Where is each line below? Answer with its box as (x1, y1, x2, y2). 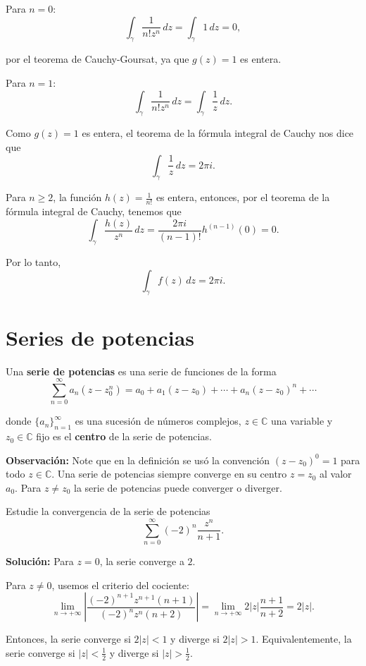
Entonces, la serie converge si (6, 631, 131, 646)
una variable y (271, 413, 333, 428)
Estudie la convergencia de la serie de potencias (6, 504, 210, 519)
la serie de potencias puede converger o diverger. (73, 480, 282, 495)
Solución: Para (6, 554, 74, 569)
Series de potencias (6, 322, 195, 351)
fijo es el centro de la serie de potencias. (36, 429, 212, 444)
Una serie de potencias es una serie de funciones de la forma (6, 363, 277, 378)
